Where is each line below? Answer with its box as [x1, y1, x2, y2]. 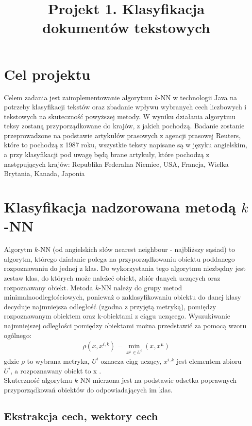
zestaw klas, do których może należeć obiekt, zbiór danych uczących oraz [4, 272, 220, 283]
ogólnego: [4, 330, 32, 340]
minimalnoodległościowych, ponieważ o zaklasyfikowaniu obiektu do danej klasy [4, 292, 241, 302]
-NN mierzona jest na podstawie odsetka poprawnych [78, 375, 237, 385]
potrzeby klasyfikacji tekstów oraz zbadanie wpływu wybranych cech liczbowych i [4, 102, 247, 112]
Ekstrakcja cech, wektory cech [4, 408, 158, 423]
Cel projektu [4, 64, 90, 84]
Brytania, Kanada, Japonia [4, 168, 85, 178]
